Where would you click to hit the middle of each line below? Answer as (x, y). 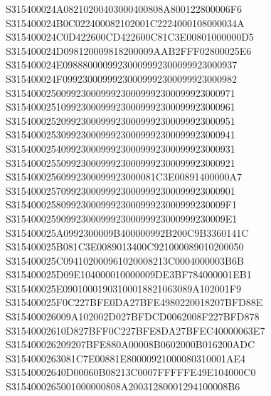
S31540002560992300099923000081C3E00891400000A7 (124, 177)
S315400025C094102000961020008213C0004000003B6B (125, 260)
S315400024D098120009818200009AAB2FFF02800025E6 (129, 50)
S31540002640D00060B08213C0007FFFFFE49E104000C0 (131, 372)
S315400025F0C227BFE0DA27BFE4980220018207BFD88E (134, 302)
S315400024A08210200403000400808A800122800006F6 (124, 9)
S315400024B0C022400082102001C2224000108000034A (125, 22)
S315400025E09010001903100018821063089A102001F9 (123, 288)
